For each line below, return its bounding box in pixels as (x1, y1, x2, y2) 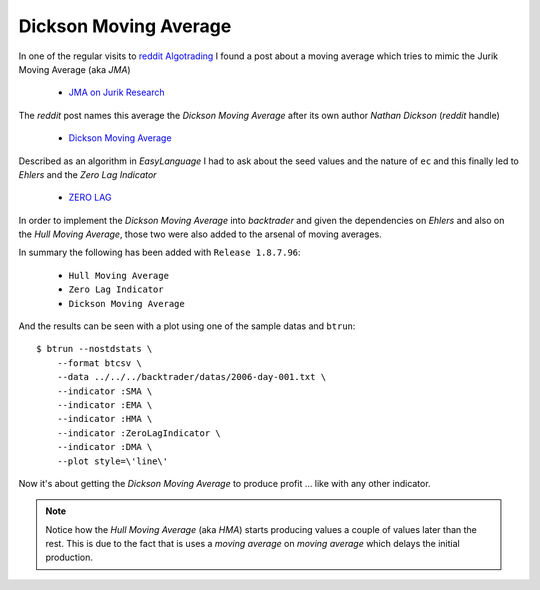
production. (45, 551, 94, 564)
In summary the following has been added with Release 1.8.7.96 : (18, 246, 301, 259)
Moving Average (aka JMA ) (18, 63, 131, 75)
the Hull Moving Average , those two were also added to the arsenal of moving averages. (18, 228, 382, 240)
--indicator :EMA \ (56, 399, 153, 410)
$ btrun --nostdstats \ (36, 343, 153, 355)
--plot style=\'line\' (56, 455, 169, 467)
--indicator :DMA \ (56, 441, 153, 453)
